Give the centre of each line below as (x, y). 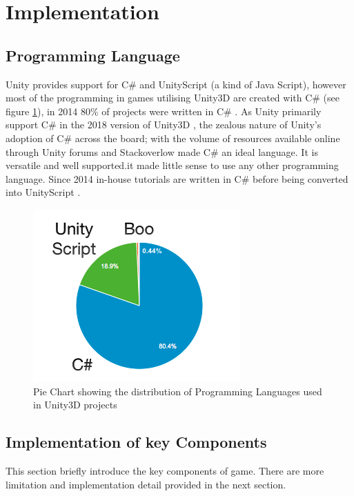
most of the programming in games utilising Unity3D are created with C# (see (173, 98)
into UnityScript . (43, 192)
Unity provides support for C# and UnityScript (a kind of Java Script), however (176, 84)
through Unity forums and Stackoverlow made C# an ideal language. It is (162, 151)
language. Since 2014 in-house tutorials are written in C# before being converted (177, 178)
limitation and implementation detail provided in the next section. (146, 484)
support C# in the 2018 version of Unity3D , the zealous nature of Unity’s (164, 125)
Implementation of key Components (136, 442)
